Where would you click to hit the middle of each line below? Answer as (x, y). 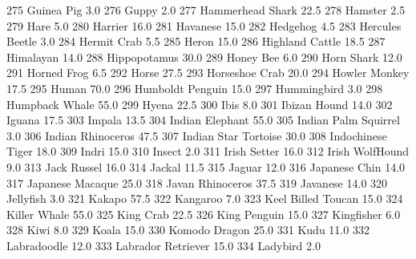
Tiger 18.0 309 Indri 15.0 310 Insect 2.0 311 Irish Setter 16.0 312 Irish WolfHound (208, 151)
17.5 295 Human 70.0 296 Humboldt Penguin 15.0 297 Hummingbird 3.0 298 (195, 88)
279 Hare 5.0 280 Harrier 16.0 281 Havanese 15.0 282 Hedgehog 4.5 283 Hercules (204, 25)
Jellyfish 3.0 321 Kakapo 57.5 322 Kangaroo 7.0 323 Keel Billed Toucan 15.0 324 (205, 198)
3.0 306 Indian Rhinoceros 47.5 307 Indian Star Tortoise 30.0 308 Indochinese (197, 135)
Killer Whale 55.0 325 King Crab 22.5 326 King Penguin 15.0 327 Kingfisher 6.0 (204, 214)
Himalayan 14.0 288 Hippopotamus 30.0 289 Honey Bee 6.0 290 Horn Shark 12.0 (204, 57)
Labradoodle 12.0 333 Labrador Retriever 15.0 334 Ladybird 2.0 (164, 245)
